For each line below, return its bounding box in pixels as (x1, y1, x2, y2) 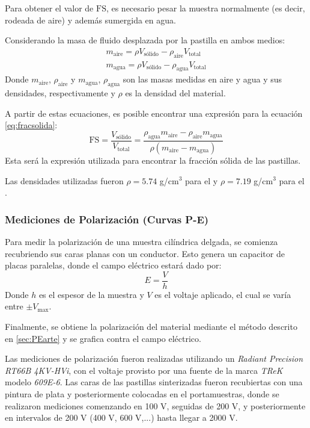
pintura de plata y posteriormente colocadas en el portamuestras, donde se (5, 387, 279, 400)
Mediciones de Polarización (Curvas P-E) (5, 211, 209, 226)
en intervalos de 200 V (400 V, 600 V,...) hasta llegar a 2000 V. (5, 411, 238, 424)
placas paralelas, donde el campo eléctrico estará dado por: (5, 259, 222, 271)
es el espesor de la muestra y (38, 288, 144, 300)
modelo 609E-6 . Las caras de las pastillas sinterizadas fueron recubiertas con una (5, 376, 303, 388)
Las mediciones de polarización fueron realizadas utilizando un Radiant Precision (5, 352, 303, 365)
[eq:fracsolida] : (5, 119, 58, 131)
